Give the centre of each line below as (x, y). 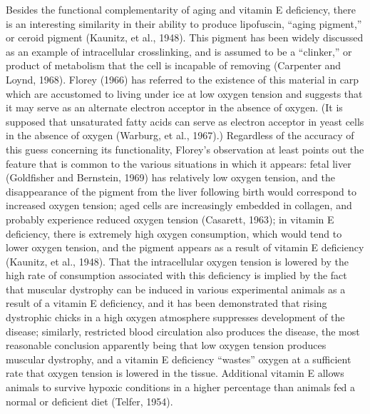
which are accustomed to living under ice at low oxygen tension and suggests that (184, 93)
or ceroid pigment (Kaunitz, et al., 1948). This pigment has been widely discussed (185, 37)
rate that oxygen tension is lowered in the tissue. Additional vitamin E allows (175, 373)
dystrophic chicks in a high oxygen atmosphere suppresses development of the (175, 317)
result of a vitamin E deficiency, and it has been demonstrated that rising (166, 303)
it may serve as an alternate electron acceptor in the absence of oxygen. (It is (174, 107)
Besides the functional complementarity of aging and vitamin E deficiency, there (181, 9)
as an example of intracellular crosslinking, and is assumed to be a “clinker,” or (179, 51)
